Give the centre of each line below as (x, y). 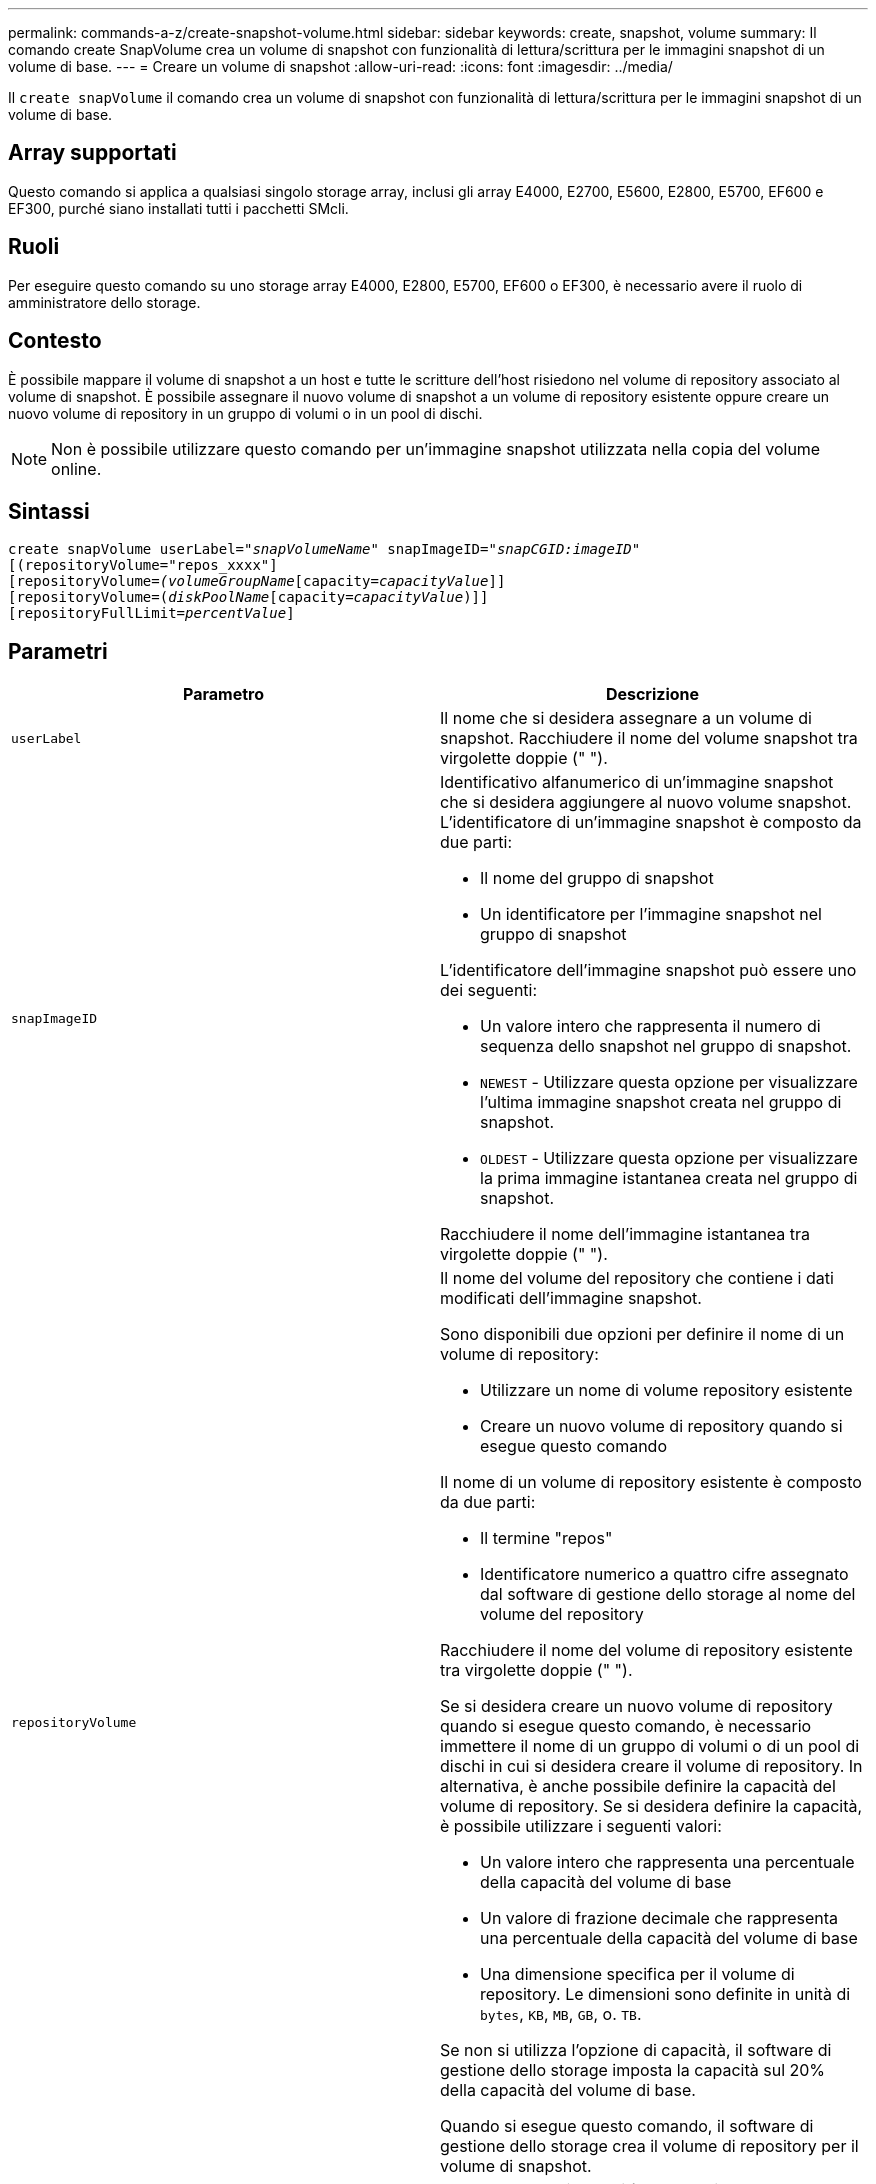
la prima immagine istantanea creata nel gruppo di (669, 1178)
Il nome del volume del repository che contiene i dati (637, 1278)
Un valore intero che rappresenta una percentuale (667, 1862)
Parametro (223, 694)
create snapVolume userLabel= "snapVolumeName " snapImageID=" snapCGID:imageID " (324, 549)
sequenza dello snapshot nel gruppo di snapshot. (666, 1046)
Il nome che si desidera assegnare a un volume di (626, 718)
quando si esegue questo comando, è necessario (626, 1726)
